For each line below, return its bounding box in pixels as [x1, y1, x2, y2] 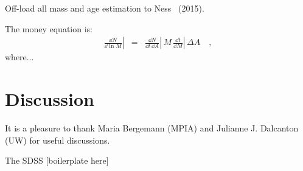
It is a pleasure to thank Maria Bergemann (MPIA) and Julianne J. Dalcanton [5, 121, 299, 134]
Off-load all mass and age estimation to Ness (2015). [5, 2, 204, 14]
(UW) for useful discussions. [5, 133, 110, 146]
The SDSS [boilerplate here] [5, 154, 109, 167]
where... [5, 51, 34, 63]
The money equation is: [5, 22, 92, 35]
